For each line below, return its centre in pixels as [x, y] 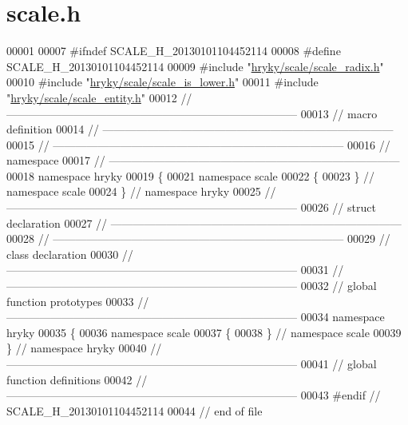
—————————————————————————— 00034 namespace [196, 317]
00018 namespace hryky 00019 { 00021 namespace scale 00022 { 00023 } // [191, 175]
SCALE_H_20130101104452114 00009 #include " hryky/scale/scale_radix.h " [195, 66]
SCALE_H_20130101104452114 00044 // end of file [135, 410]
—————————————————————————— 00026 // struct [191, 207]
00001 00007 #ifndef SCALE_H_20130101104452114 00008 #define [174, 51]
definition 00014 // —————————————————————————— [200, 129]
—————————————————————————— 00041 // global [192, 363]
